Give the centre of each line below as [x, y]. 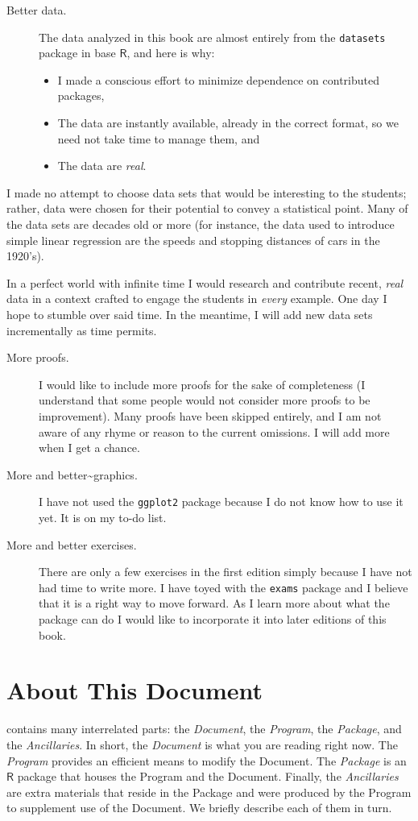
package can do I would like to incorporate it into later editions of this [213, 619]
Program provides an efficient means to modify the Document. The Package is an [207, 760]
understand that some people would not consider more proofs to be [205, 400]
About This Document [135, 690]
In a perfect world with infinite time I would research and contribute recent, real [205, 282]
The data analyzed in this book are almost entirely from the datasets [212, 37]
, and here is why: [171, 53]
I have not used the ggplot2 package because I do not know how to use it [221, 502]
